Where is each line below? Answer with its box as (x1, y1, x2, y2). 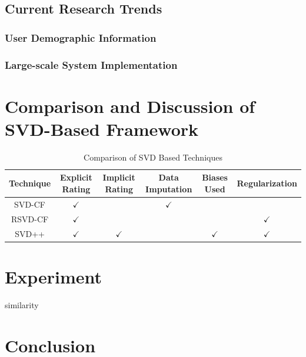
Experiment (5, 264, 102, 288)
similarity (5, 298, 39, 311)
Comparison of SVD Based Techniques (84, 151, 222, 163)
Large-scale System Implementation (5, 57, 178, 72)
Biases (202, 171, 228, 183)
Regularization (237, 177, 297, 189)
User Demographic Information (5, 30, 157, 45)
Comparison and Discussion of (5, 94, 255, 118)
